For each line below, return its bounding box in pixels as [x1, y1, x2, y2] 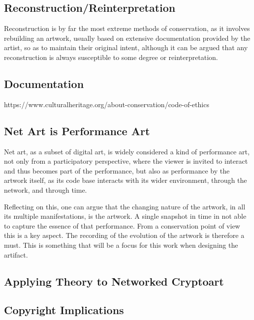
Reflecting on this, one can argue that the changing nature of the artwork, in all [4, 201, 246, 211]
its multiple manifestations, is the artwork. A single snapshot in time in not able [4, 211, 247, 221]
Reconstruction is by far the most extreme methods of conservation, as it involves [4, 23, 250, 33]
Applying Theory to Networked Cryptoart [4, 273, 224, 289]
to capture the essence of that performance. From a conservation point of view [4, 220, 240, 231]
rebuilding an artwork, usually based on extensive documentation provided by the [4, 32, 251, 43]
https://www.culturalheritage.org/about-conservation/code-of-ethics [4, 99, 209, 109]
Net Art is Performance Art [4, 123, 150, 138]
